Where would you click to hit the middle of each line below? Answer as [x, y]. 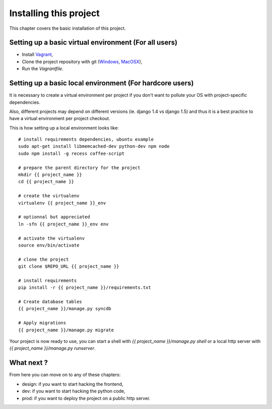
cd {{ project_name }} [46, 182]
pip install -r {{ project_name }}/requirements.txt [85, 288]
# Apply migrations [42, 323]
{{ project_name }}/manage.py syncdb [65, 309]
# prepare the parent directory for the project [79, 167]
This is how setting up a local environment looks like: [64, 128]
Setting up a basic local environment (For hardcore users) [101, 83]
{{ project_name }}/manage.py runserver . [52, 348]
